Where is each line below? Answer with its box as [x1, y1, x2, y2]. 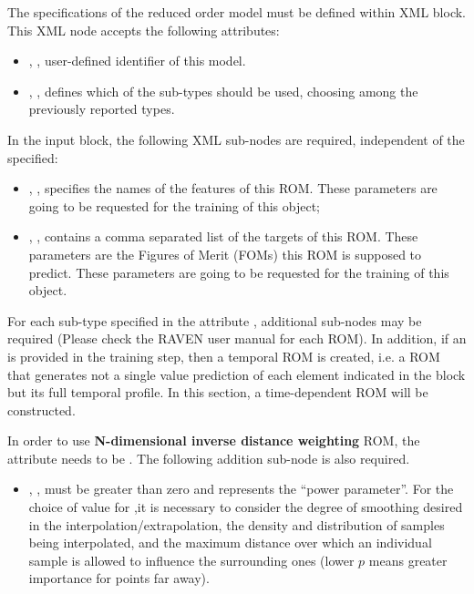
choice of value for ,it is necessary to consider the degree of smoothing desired [28, 497, 463, 517]
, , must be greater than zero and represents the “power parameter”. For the [28, 479, 454, 498]
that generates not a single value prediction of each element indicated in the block [7, 364, 466, 384]
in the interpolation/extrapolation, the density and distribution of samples [28, 515, 445, 534]
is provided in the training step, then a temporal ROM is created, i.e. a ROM [7, 346, 440, 365]
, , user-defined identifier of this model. [28, 51, 246, 70]
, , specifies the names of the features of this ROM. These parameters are [28, 179, 438, 198]
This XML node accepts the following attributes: [7, 20, 280, 39]
